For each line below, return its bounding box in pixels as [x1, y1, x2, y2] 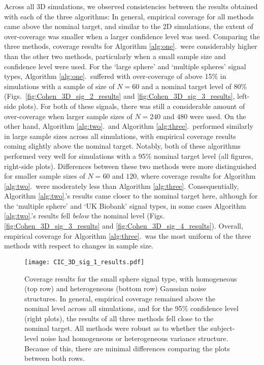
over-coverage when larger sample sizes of [4, 110, 133, 121]
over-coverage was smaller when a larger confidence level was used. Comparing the [4, 31, 260, 41]
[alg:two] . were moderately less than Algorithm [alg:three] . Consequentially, [4, 180, 239, 191]
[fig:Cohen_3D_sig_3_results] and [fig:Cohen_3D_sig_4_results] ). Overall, [4, 220, 243, 231]
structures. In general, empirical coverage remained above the [24, 293, 216, 303]
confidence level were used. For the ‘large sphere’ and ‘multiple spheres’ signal [4, 61, 246, 71]
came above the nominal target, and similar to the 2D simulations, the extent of [4, 21, 253, 32]
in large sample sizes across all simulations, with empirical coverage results [4, 130, 236, 141]
